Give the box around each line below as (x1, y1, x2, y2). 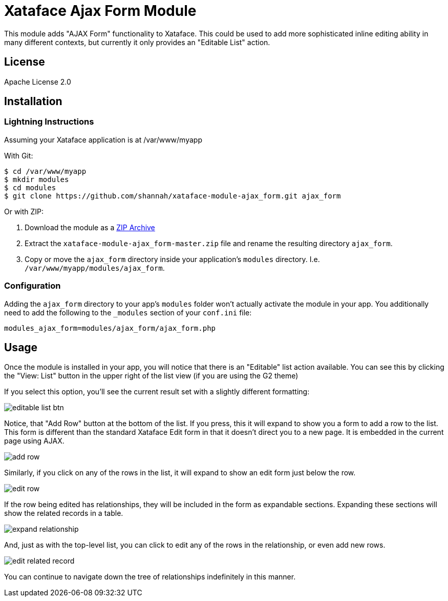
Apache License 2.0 (4, 77, 71, 86)
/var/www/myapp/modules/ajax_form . (25, 263, 165, 272)
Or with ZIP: (4, 207, 44, 216)
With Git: (4, 151, 33, 160)
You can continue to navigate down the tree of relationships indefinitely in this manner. (4, 572, 296, 582)
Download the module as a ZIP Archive (25, 223, 155, 232)
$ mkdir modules (4, 175, 69, 184)
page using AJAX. (4, 436, 65, 446)
